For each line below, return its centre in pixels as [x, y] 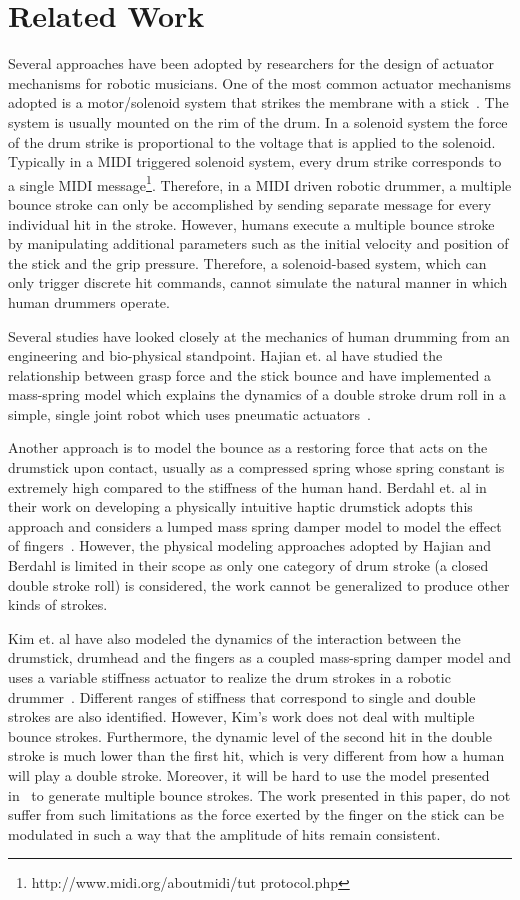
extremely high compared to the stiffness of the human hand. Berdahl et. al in [247, 486]
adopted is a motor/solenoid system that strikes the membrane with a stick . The [258, 102]
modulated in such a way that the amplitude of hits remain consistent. [224, 833]
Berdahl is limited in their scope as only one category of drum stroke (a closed [248, 565]
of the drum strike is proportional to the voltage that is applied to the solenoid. [252, 141]
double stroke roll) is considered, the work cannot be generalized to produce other [259, 584]
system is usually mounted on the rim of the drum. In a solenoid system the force [258, 121]
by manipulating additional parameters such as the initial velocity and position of [258, 243]
